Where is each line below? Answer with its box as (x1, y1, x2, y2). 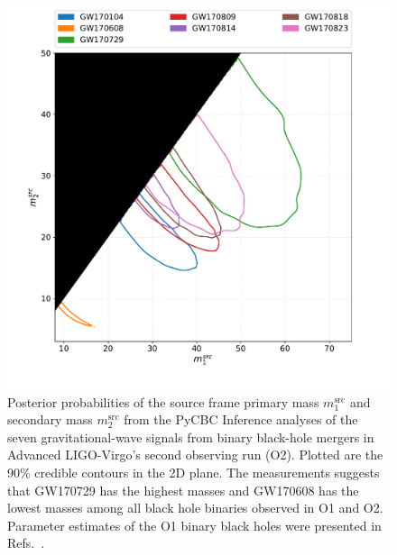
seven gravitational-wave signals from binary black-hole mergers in (7, 427, 374, 446)
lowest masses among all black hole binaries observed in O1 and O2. (7, 498, 383, 517)
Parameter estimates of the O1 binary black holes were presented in (7, 515, 382, 534)
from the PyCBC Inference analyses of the (124, 410, 358, 429)
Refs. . (7, 533, 45, 552)
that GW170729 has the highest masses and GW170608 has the (7, 480, 359, 499)
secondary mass (7, 410, 93, 429)
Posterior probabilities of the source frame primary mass (7, 392, 319, 411)
